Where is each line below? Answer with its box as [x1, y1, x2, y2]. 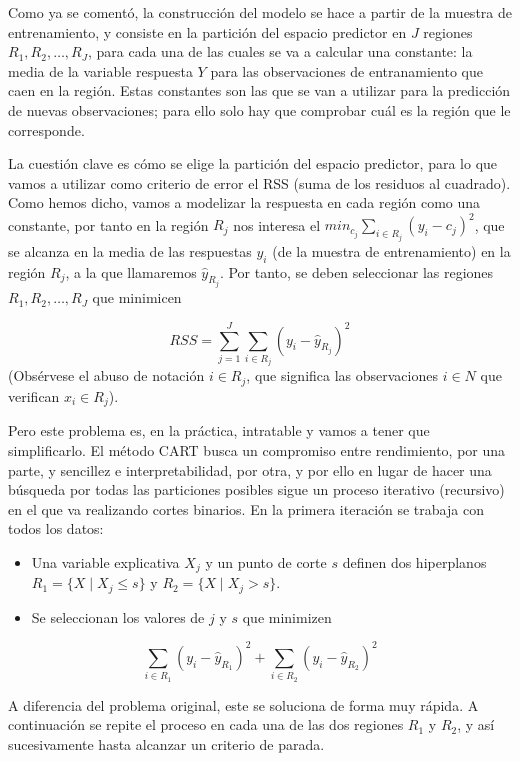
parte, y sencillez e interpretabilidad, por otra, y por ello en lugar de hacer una [8, 459, 492, 480]
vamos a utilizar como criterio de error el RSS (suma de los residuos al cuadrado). [8, 172, 511, 193]
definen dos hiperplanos [342, 551, 487, 572]
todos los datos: [8, 518, 104, 539]
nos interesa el [233, 214, 321, 235]
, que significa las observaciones [246, 365, 438, 386]
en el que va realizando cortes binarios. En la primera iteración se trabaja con [8, 498, 484, 519]
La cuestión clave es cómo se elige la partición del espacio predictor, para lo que [8, 153, 498, 174]
